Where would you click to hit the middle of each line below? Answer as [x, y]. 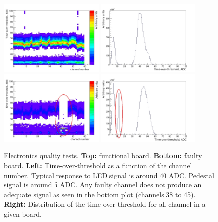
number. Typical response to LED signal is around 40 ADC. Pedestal [109, 175]
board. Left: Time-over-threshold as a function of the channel [98, 165]
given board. [23, 213]
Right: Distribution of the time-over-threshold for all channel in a [105, 204]
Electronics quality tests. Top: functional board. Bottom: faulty [103, 155]
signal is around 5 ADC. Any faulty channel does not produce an [103, 185]
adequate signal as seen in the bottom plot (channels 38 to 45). [100, 194]
